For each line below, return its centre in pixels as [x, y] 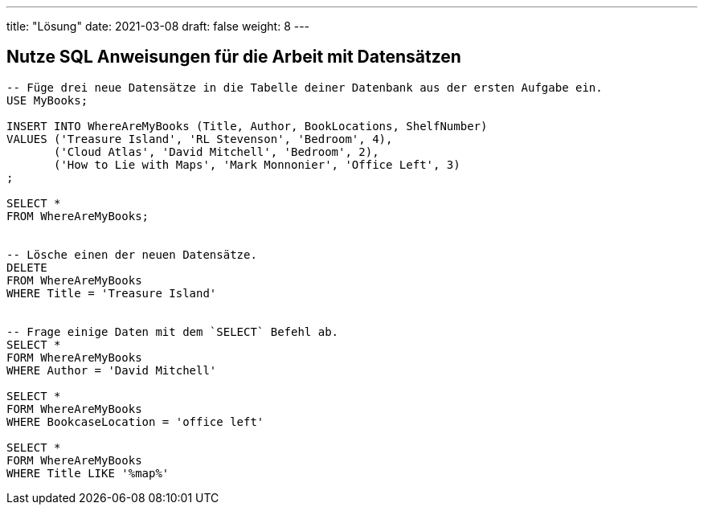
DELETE [27, 267]
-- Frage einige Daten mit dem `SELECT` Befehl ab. [173, 331]
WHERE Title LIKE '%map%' [88, 473]
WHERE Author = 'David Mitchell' [112, 370]
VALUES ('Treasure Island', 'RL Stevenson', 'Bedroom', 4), [200, 139]
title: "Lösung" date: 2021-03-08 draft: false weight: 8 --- [158, 26]
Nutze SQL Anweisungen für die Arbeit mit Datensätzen [234, 57]
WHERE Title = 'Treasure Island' [112, 293]
